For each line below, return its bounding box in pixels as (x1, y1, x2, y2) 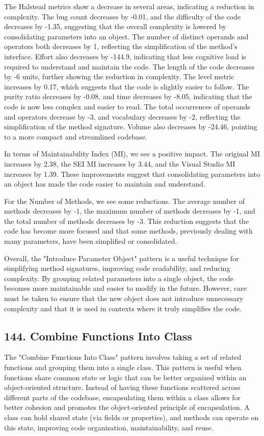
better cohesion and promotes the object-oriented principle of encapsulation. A (4, 402, 250, 412)
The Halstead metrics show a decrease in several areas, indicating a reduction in (4, 1, 254, 11)
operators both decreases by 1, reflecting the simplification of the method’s (4, 41, 237, 52)
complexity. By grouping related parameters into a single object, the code (4, 272, 234, 283)
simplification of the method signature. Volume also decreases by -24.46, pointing (4, 121, 257, 132)
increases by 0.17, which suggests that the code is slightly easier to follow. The (4, 81, 249, 91)
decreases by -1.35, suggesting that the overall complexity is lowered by (4, 21, 227, 32)
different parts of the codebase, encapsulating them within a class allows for (4, 392, 241, 402)
